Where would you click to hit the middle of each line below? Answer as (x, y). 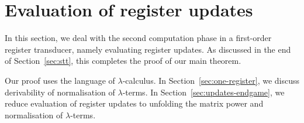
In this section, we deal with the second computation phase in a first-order (138, 38)
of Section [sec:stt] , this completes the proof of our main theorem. (123, 61)
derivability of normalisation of (60, 92)
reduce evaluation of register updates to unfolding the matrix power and (134, 103)
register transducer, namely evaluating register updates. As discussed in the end (148, 49)
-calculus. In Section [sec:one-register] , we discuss (211, 80)
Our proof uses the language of (60, 80)
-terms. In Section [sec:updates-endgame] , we (203, 92)
